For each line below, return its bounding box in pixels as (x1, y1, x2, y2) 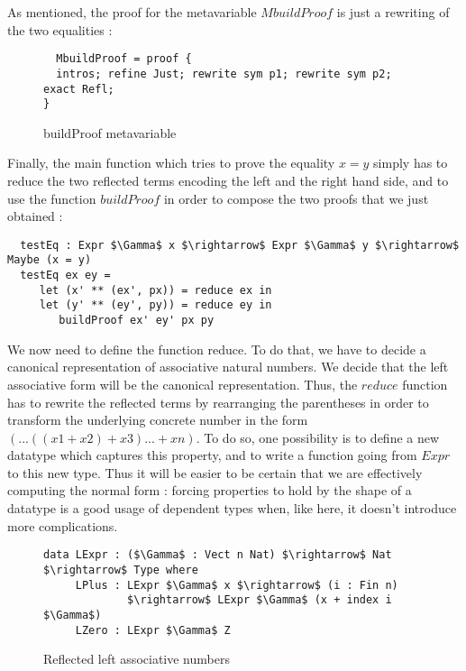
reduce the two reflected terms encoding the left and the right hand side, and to (7, 171, 449, 189)
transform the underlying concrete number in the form (7, 410, 308, 429)
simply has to (373, 153, 448, 172)
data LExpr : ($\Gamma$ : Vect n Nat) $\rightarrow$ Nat (43, 548, 392, 562)
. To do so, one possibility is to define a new (196, 427, 440, 446)
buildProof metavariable (43, 123, 177, 142)
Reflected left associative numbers (43, 649, 230, 668)
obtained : (7, 207, 63, 225)
